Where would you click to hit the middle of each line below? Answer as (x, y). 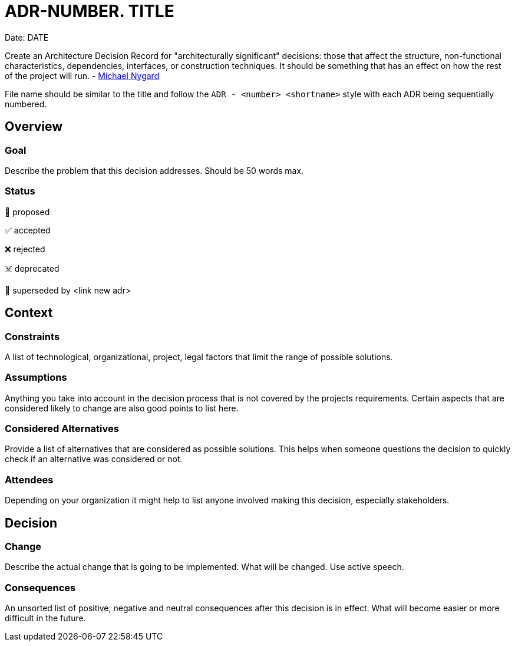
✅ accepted (28, 230)
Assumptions (36, 378)
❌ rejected (25, 249)
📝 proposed (27, 212)
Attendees (29, 479)
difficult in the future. (45, 618)
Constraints (32, 336)
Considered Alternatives (62, 429)
